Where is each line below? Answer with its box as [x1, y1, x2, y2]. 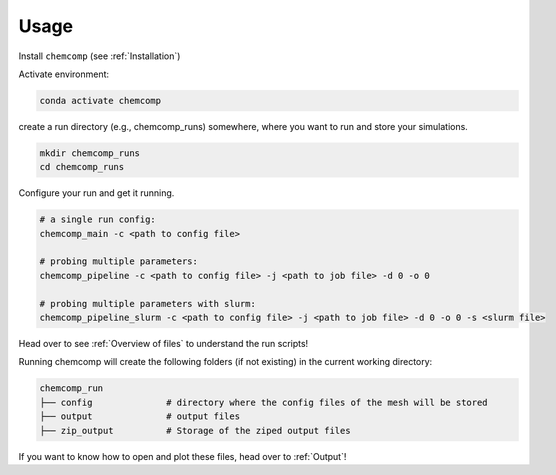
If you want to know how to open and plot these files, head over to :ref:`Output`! [18, 450, 347, 462]
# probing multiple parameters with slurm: [39, 298, 257, 309]
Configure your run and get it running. [18, 187, 175, 199]
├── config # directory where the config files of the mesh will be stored [39, 396, 489, 408]
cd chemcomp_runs [39, 161, 125, 173]
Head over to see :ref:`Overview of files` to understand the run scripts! [18, 337, 309, 349]
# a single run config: [39, 214, 157, 225]
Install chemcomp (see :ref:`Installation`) [18, 50, 181, 62]
